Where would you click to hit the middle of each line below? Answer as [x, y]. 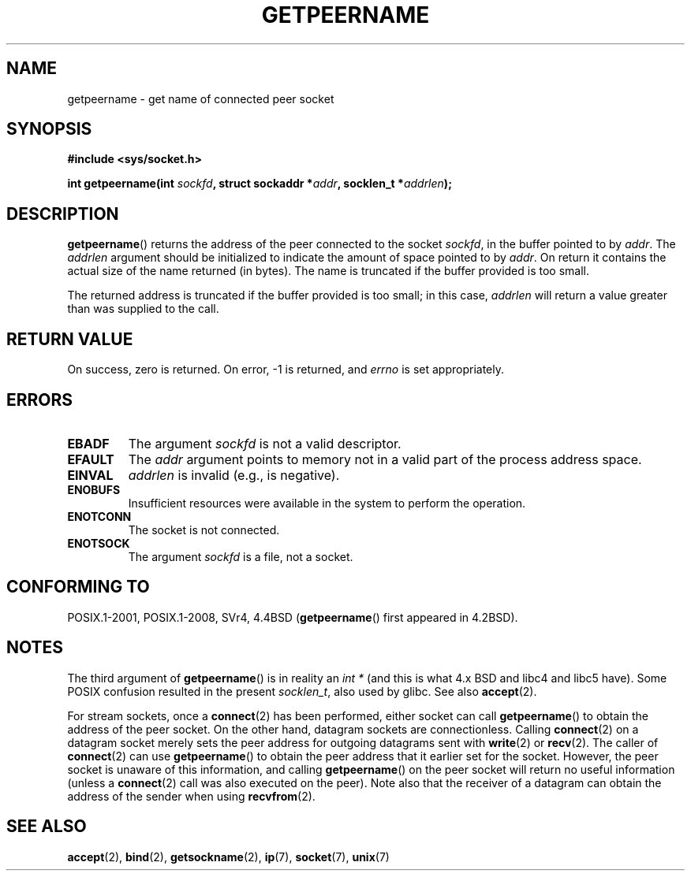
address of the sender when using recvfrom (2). [191, 796]
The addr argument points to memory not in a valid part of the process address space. [385, 459]
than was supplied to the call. [143, 309]
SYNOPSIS [49, 129]
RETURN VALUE [70, 339]
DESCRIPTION [63, 214]
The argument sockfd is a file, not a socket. [241, 556]
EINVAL [90, 475]
